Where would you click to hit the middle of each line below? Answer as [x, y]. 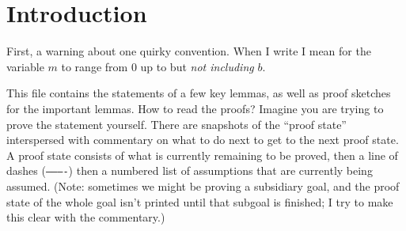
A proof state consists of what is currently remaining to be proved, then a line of [202, 155]
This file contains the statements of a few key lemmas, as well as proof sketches [199, 93]
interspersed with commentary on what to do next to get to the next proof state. [203, 140]
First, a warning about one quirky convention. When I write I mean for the [189, 51]
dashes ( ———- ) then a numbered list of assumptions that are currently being [190, 170]
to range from [95, 66]
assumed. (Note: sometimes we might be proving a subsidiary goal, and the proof [203, 186]
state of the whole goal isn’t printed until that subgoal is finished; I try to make [200, 201]
